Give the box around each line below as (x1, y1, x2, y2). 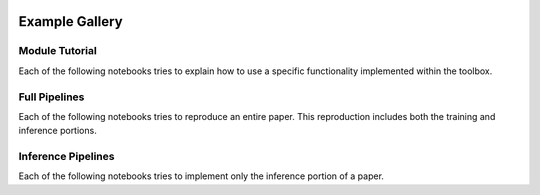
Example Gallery (18, 13, 124, 30)
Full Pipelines (18, 90, 85, 104)
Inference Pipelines (18, 150, 115, 164)
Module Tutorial (18, 44, 97, 58)
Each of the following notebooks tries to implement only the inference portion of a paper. (18, 170, 385, 182)
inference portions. (18, 125, 97, 137)
